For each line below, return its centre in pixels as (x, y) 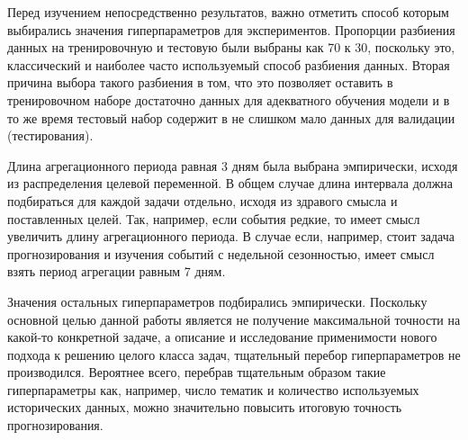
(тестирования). (50, 135)
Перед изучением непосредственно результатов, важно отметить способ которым (228, 12)
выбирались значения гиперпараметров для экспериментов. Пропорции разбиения (231, 29)
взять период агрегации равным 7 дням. (117, 271)
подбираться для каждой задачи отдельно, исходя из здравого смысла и (202, 200)
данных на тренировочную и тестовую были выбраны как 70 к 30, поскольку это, (231, 47)
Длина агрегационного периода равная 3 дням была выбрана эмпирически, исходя (233, 165)
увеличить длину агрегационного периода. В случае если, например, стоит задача (231, 236)
